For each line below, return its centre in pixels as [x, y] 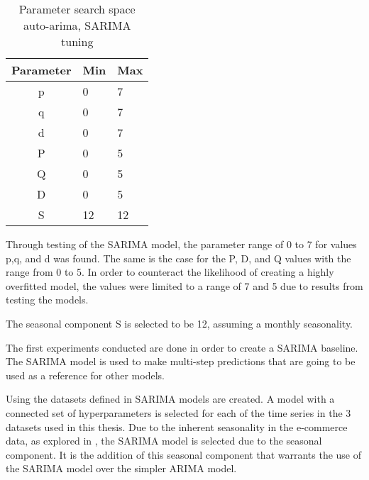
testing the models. [47, 300]
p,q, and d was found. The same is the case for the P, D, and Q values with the [178, 258]
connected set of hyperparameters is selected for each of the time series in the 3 [178, 412]
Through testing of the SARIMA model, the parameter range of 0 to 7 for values [181, 244]
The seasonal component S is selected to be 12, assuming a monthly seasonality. [180, 323]
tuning [77, 41]
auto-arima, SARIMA [77, 25]
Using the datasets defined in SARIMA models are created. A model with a [170, 399]
